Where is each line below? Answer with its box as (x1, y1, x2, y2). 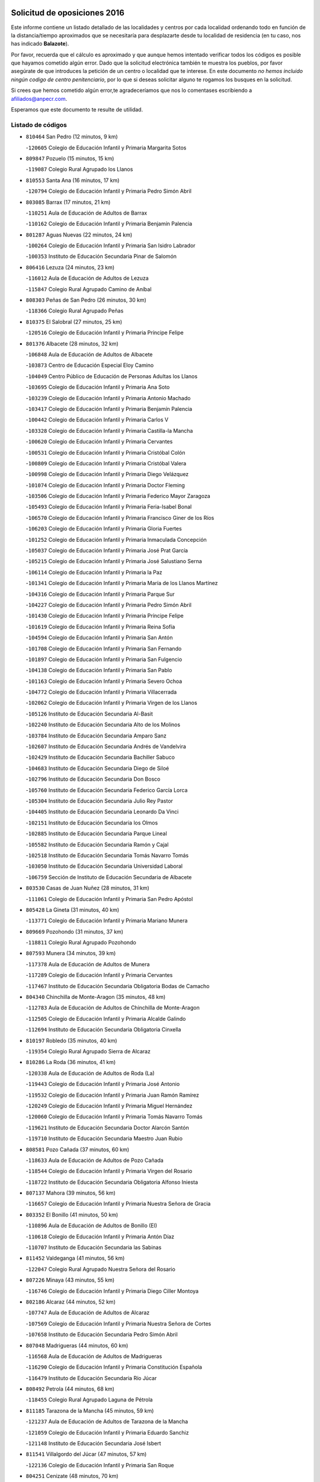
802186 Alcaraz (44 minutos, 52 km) (25, 1298, 116, 1305)
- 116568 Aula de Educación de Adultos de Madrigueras (25, 1352, 162, 1360)
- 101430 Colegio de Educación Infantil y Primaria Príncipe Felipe (25, 612, 184, 619)
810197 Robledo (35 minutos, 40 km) (25, 1037, 118, 1044)
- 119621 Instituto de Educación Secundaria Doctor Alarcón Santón (25, 1124, 189, 1131)
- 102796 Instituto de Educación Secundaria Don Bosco (25, 775, 161, 782)
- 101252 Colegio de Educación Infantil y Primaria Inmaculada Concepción (25, 536, 207, 543)
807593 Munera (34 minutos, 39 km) (25, 950, 116, 957)
